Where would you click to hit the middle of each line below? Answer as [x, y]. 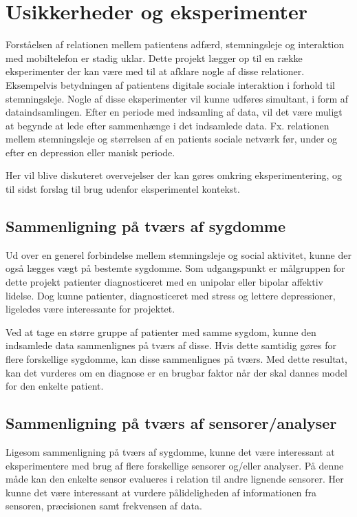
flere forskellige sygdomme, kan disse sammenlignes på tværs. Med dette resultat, [176, 359]
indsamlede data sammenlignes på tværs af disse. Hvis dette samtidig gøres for [171, 345]
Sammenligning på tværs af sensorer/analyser [171, 423]
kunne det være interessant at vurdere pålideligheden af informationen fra [161, 492]
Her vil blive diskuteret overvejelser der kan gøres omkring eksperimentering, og [174, 175]
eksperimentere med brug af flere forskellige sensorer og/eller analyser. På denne [175, 465]
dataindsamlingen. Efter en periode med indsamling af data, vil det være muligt [174, 112]
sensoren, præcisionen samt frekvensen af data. [104, 506]
